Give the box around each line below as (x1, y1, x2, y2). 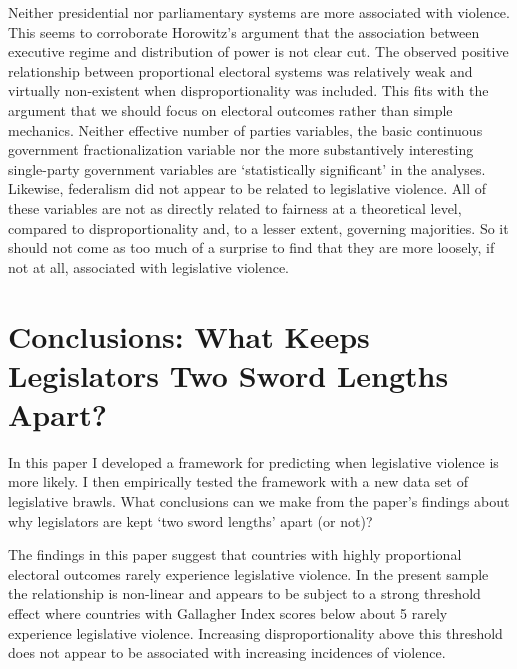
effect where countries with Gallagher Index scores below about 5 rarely (8, 602, 448, 623)
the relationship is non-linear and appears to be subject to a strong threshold (8, 583, 481, 604)
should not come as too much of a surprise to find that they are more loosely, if (8, 237, 495, 258)
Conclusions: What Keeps (8, 315, 370, 356)
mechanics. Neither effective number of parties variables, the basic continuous (8, 119, 483, 140)
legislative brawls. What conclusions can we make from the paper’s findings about (8, 491, 510, 511)
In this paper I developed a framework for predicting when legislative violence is (8, 451, 499, 472)
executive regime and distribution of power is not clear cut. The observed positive (8, 41, 509, 62)
